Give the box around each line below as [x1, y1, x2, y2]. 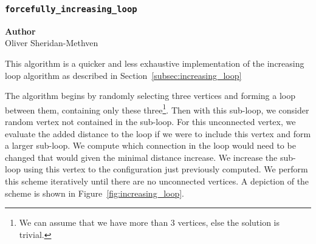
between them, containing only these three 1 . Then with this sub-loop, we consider [5, 101, 309, 116]
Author [5, 24, 36, 37]
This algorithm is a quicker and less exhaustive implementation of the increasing [5, 56, 304, 69]
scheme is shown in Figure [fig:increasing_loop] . [5, 186, 185, 199]
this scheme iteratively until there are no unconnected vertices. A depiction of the [5, 174, 309, 187]
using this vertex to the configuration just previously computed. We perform [23, 163, 308, 175]
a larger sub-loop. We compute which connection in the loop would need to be [5, 139, 296, 152]
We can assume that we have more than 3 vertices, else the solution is [19, 216, 280, 229]
